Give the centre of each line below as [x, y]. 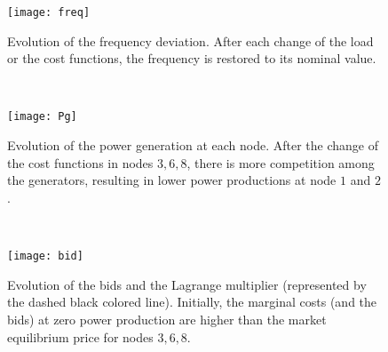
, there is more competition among [281, 162]
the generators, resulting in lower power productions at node [172, 180]
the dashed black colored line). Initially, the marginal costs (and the [192, 302]
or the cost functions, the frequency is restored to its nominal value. [192, 58]
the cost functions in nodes [80, 162]
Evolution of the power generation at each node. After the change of [193, 145]
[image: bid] [45, 256]
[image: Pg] [42, 117]
